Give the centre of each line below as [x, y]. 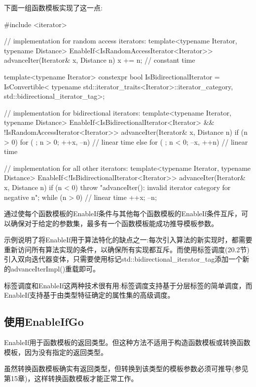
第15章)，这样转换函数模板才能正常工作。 [71, 378]
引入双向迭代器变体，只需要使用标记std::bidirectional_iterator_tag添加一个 [123, 259]
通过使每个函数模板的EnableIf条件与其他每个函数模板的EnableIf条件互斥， [123, 213]
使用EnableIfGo [44, 322]
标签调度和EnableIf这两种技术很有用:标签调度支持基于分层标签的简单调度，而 [128, 285]
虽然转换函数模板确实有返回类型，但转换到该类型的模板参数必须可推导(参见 [126, 368]
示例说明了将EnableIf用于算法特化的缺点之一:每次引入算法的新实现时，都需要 [128, 240]
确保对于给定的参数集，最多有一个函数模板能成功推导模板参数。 [114, 223]
